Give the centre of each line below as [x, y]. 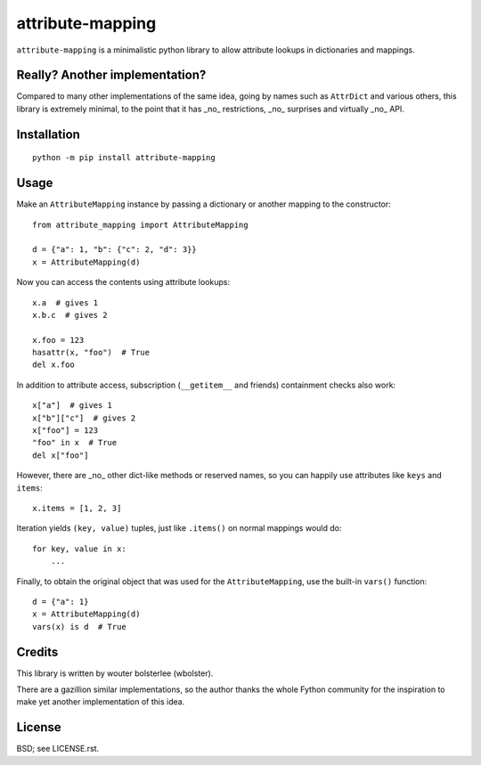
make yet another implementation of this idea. [101, 702]
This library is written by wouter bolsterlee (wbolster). [115, 673]
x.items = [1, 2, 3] [77, 508]
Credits [37, 651]
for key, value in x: [79, 549]
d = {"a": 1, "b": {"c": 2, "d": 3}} [115, 250]
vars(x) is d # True [79, 627]
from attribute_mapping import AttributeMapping [140, 224]
